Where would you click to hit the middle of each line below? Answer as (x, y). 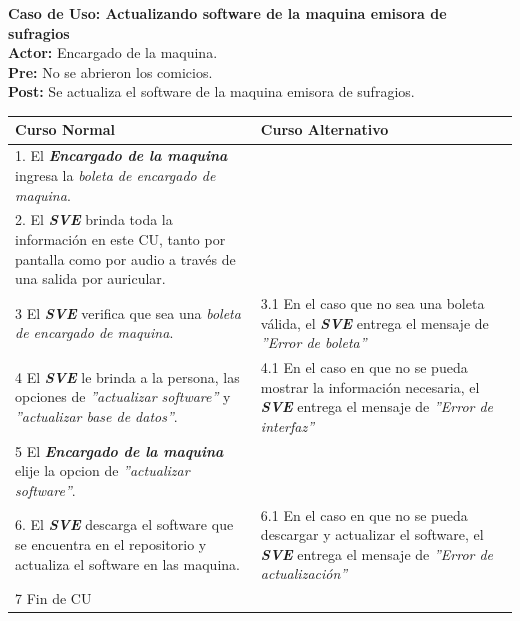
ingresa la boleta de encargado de (115, 174)
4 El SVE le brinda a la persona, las (127, 376)
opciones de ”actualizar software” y (123, 396)
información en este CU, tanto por (120, 238)
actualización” (304, 573)
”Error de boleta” (313, 342)
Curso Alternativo (324, 129)
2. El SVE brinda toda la (94, 219)
